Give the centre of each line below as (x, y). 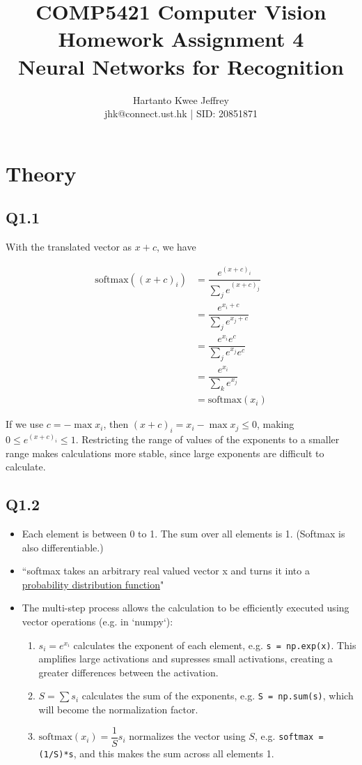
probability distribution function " (93, 584)
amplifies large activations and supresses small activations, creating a (186, 659)
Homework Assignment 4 (181, 39)
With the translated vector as (69, 247)
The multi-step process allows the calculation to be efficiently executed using (186, 608)
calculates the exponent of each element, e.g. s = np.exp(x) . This (215, 645)
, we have (176, 247)
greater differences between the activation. (128, 672)
